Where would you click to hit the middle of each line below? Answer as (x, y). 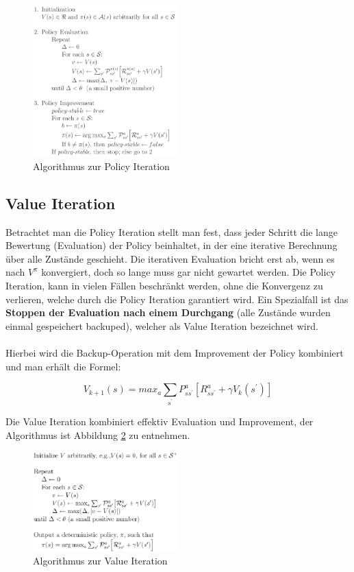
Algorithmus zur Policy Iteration (101, 166)
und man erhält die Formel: (63, 366)
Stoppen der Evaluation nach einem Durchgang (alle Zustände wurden (168, 312)
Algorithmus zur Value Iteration (100, 561)
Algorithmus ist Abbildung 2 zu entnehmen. (98, 434)
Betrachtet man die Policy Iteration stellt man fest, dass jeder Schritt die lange (172, 231)
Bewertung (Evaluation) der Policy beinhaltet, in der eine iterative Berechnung (172, 245)
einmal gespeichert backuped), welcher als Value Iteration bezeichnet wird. (162, 325)
